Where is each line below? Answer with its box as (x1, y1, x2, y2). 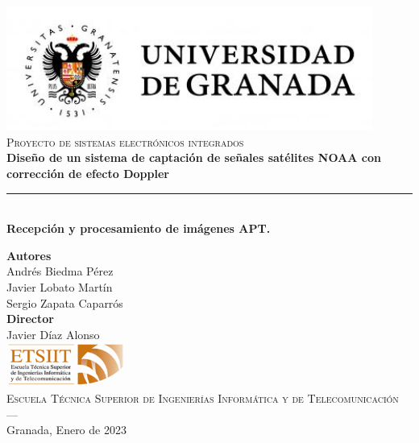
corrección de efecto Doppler (6, 165, 169, 182)
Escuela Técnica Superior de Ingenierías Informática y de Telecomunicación (6, 390, 399, 407)
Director (6, 310, 54, 327)
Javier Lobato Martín (6, 279, 113, 296)
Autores (6, 246, 52, 263)
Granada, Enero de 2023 (6, 421, 127, 438)
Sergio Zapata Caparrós (6, 294, 123, 311)
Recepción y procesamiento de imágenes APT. (6, 220, 271, 237)
